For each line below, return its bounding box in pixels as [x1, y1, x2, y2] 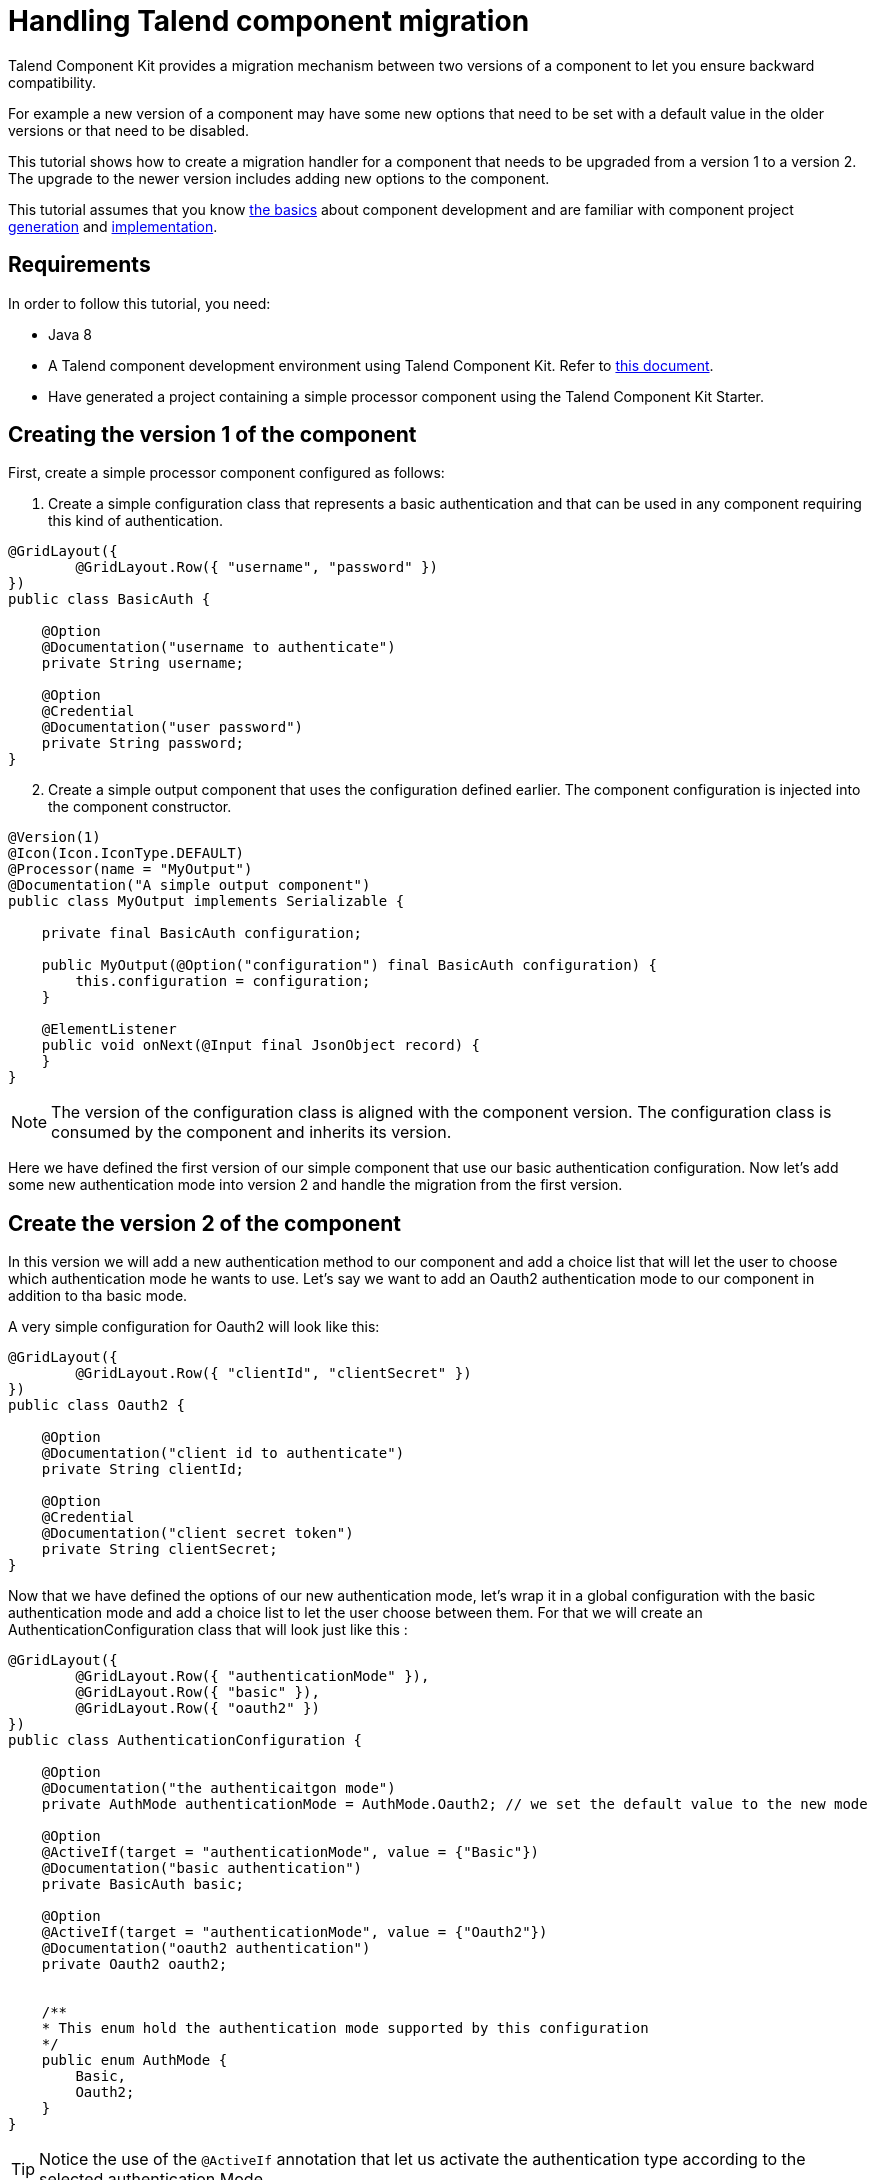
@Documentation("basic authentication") [41, 1860, 363, 1877]
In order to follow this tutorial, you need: [8, 294, 271, 312]
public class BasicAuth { [8, 591, 211, 608]
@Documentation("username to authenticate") [41, 639, 396, 656]
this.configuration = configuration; [75, 973, 371, 990]
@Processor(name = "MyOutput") [8, 861, 253, 878]
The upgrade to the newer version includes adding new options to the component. [8, 169, 550, 187]
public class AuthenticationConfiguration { [8, 1732, 363, 1749]
